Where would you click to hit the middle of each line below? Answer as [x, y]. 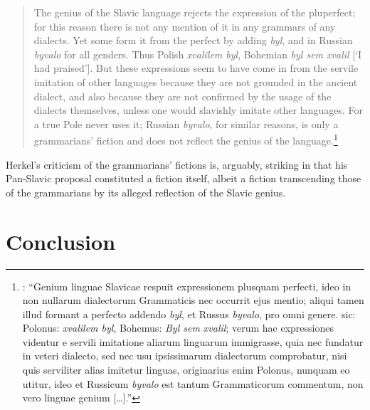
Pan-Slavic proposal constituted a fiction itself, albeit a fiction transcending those [184, 178]
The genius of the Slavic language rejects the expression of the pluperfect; [195, 12]
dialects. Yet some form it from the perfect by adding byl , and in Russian [193, 40]
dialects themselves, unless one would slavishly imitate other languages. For [198, 110]
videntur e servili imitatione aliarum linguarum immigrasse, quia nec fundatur [193, 341]
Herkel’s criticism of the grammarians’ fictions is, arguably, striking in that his [177, 164]
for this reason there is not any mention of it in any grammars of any [185, 26]
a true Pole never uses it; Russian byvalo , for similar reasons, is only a [186, 123]
